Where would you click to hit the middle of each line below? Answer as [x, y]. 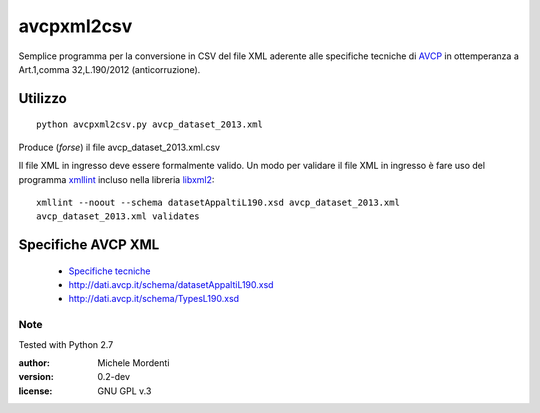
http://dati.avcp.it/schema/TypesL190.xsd [154, 299]
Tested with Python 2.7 [66, 344]
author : [34, 363]
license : [35, 391]
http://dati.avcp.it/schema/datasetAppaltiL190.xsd [171, 285]
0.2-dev [113, 377]
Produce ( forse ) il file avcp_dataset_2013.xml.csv [119, 147]
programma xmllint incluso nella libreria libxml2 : [116, 179]
